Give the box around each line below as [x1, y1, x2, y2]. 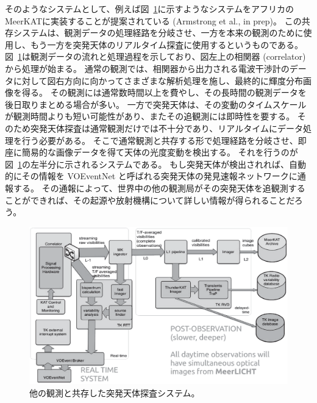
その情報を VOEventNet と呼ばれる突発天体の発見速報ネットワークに [21, 169, 297, 182]
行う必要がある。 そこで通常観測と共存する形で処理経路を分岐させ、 [21, 134, 298, 146]
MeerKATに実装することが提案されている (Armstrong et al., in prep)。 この [5, 14, 302, 27]
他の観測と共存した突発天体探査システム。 [29, 387, 200, 399]
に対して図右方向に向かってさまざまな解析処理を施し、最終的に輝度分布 [13, 74, 303, 87]
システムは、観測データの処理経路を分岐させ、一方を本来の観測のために [13, 26, 304, 39]
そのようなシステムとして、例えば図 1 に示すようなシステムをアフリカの [5, 2, 294, 15]
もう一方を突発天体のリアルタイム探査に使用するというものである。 [30, 38, 304, 51]
